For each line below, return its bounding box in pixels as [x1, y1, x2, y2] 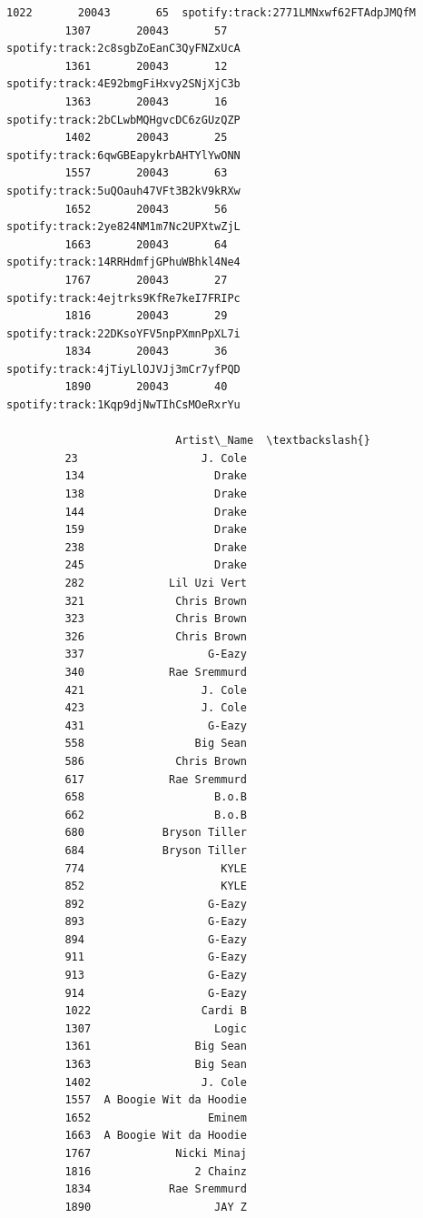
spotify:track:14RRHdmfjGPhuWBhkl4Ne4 [6, 256, 241, 269]
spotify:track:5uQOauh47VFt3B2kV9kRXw [6, 184, 241, 197]
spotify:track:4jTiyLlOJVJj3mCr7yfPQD [6, 362, 241, 376]
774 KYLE [64, 861, 247, 875]
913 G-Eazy [64, 969, 247, 982]
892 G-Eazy [64, 897, 247, 911]
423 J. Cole [64, 701, 247, 715]
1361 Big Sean [64, 1040, 247, 1053]
